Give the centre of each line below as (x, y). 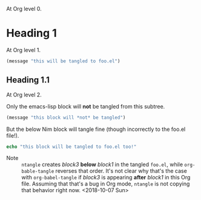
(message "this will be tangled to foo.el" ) (63, 61)
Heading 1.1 (28, 80)
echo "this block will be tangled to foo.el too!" (71, 147)
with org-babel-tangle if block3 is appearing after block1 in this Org (106, 178)
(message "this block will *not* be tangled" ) (66, 118)
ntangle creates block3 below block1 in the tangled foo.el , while (102, 165)
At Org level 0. (24, 9)
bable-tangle (38, 172)
